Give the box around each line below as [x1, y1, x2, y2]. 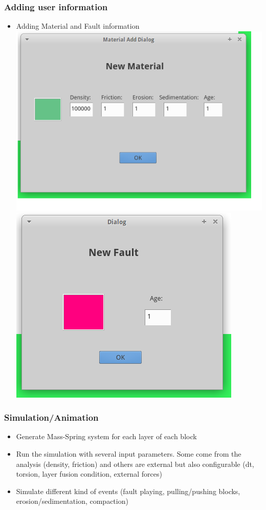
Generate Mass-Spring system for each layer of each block [16, 431, 197, 442]
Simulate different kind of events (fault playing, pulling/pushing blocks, [16, 485, 240, 496]
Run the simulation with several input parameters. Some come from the [16, 448, 241, 459]
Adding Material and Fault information [16, 21, 140, 31]
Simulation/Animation [4, 411, 99, 424]
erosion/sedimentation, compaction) [16, 496, 128, 506]
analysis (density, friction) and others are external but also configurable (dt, [16, 458, 254, 469]
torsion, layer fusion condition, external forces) [16, 468, 162, 479]
